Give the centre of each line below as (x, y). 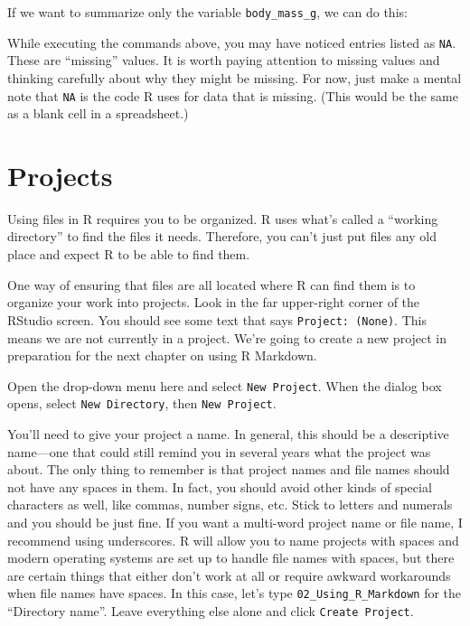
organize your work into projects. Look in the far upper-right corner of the (214, 302)
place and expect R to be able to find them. (129, 254)
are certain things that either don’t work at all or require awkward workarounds (229, 575)
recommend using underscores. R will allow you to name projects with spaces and (233, 540)
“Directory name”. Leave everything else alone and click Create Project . (211, 611)
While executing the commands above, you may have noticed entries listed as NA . (232, 42)
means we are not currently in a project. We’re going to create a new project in (227, 337)
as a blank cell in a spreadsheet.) (98, 113)
